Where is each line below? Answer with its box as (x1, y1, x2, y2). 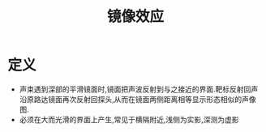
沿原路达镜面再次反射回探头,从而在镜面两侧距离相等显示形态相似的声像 (19, 94, 256, 104)
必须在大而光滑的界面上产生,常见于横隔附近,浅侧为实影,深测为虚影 (19, 114, 239, 124)
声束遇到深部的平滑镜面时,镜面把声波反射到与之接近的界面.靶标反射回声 (19, 84, 259, 94)
